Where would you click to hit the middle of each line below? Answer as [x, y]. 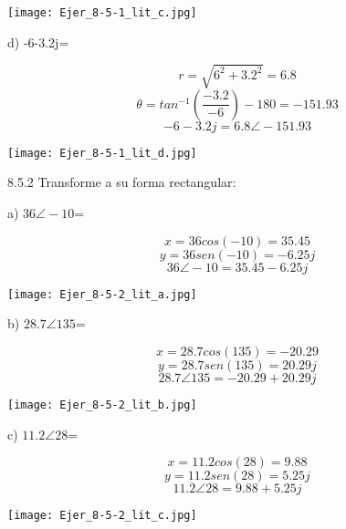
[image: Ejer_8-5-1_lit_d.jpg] [102, 153]
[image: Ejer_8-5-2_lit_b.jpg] [102, 405]
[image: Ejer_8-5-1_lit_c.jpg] [102, 13]
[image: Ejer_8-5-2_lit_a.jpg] [102, 294]
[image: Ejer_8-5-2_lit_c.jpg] [102, 516]
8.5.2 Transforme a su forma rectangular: [122, 182]
